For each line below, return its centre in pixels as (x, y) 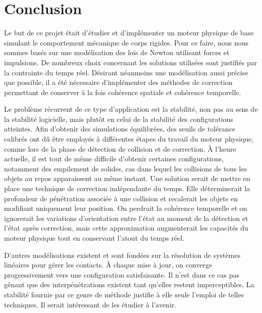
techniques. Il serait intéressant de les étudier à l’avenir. (90, 304)
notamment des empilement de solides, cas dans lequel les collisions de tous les (125, 168)
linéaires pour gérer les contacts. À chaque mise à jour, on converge (108, 265)
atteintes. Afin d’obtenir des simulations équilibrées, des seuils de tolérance (120, 129)
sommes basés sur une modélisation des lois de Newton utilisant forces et (117, 52)
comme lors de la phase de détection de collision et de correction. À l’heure (120, 148)
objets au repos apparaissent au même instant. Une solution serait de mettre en (127, 178)
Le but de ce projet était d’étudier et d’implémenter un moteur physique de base (129, 33)
